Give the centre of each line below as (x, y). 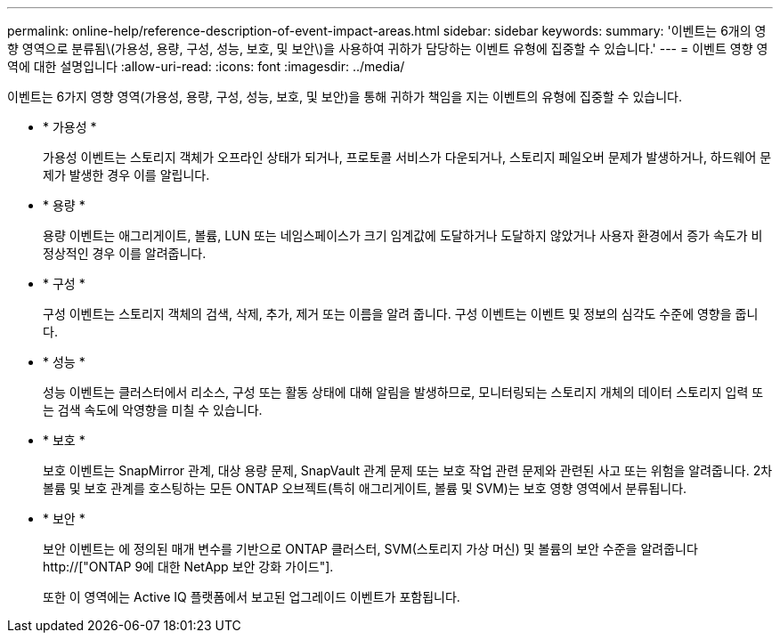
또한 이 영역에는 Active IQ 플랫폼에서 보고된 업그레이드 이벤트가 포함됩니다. (252, 597)
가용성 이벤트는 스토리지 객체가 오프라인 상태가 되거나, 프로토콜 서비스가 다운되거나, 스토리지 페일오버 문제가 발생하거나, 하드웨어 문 (407, 157)
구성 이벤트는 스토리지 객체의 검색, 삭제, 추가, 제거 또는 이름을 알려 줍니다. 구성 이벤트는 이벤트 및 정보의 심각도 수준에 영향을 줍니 (401, 314)
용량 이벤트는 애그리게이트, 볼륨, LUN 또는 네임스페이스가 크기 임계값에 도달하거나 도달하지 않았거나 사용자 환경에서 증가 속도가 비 (403, 235)
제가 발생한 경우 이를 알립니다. (126, 175)
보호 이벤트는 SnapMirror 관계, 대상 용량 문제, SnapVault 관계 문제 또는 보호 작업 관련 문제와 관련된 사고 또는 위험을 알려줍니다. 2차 (408, 470)
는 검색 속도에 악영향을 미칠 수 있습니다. (153, 410)
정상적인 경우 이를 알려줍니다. (125, 253)
